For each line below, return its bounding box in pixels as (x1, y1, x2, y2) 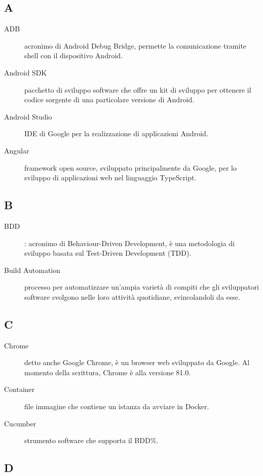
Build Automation (4, 264, 61, 275)
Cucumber (4, 418, 36, 428)
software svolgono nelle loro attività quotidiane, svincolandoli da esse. (24, 291, 240, 302)
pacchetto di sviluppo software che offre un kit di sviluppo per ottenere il (24, 84, 251, 95)
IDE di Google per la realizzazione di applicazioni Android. (24, 128, 208, 139)
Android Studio (4, 111, 52, 122)
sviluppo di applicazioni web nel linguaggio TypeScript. (24, 172, 197, 183)
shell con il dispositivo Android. (24, 50, 123, 61)
